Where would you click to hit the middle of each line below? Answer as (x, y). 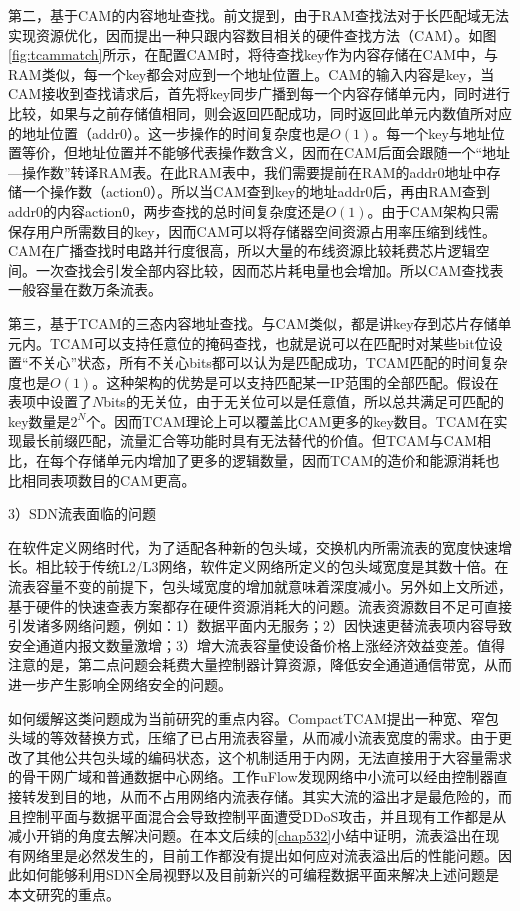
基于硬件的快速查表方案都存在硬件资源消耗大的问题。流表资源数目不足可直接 (260, 605)
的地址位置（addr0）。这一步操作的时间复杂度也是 (169, 132)
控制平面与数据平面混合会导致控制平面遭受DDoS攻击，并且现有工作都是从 (264, 815)
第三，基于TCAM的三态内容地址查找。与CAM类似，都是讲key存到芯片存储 (253, 322)
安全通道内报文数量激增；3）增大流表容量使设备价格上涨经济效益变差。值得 (256, 644)
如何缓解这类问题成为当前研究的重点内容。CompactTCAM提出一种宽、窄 (246, 717)
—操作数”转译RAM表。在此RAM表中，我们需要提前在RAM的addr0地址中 (247, 171)
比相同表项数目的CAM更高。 (102, 479)
